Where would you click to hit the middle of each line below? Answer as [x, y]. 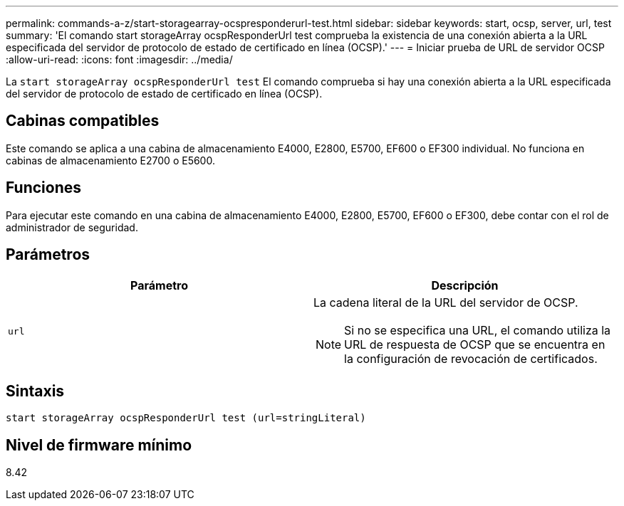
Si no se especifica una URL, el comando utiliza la [478, 330]
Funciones [44, 188]
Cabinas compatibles [83, 121]
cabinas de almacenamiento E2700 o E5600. [110, 160]
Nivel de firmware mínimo [99, 445]
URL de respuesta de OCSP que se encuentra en [475, 344]
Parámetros [48, 255]
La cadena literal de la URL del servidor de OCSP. [446, 302]
